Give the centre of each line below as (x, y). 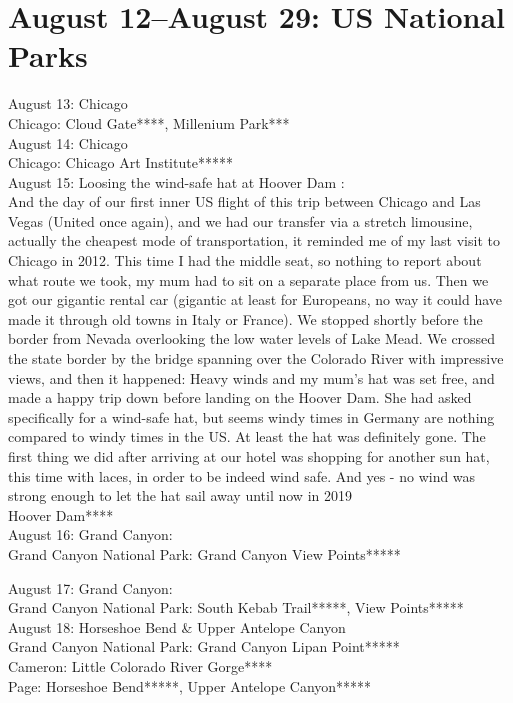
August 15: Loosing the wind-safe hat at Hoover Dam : (176, 181)
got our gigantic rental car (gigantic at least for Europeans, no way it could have (255, 299)
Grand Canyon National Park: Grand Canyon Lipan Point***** (204, 646)
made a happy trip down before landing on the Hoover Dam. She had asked (240, 397)
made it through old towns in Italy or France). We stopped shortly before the (245, 318)
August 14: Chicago (68, 142)
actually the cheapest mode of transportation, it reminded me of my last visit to (254, 240)
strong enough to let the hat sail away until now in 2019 (180, 495)
